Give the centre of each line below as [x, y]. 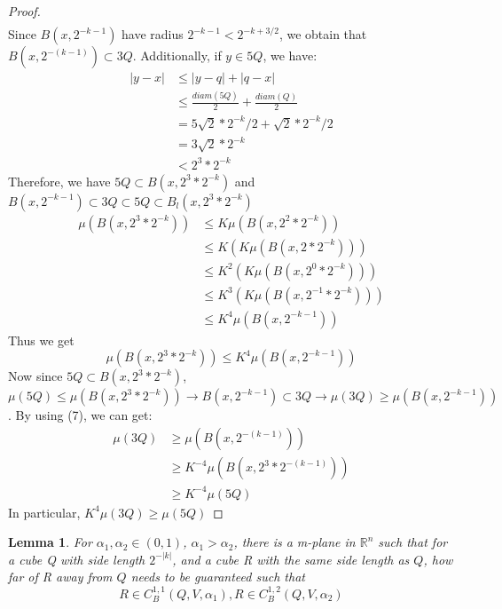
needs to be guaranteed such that [218, 577]
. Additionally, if [177, 55]
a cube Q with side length [77, 559]
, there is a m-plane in [294, 542]
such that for [413, 542]
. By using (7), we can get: [80, 415]
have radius [153, 34]
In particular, [44, 512]
